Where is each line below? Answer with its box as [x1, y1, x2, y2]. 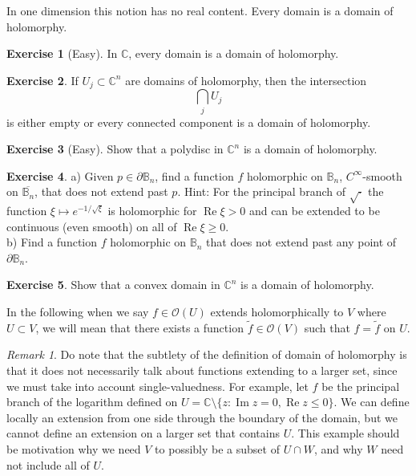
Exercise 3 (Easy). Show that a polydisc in [6, 140, 224, 157]
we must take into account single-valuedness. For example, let [6, 377, 309, 394]
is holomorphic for [107, 202, 197, 219]
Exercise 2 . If [6, 71, 79, 88]
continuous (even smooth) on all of [6, 218, 177, 234]
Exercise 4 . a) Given [6, 167, 114, 184]
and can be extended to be [248, 202, 380, 219]
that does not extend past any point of [206, 234, 397, 250]
